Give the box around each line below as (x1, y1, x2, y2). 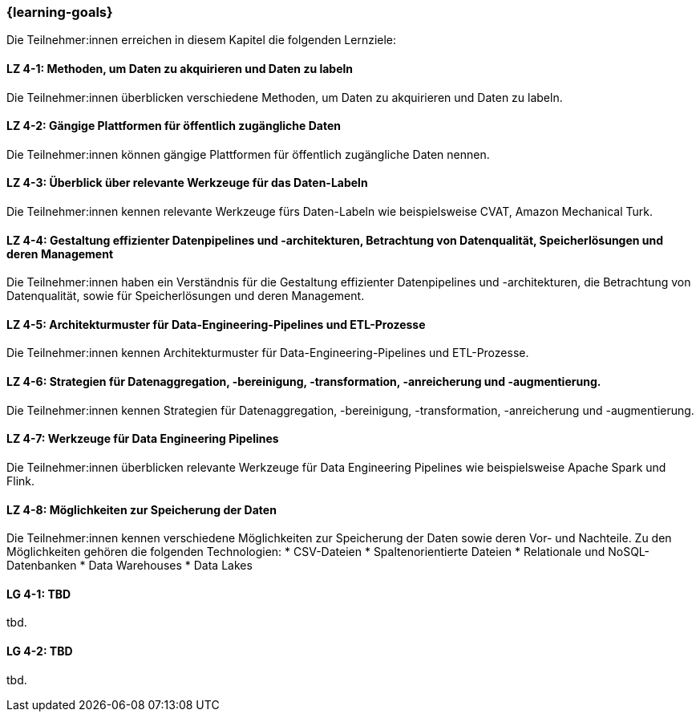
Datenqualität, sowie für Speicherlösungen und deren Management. (6, 289, 365, 303)
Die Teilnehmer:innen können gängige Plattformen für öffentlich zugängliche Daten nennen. (6, 147, 490, 161)
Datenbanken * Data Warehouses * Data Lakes (6, 558, 253, 573)
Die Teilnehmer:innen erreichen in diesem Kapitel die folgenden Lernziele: (6, 33, 397, 47)
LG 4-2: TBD (6, 643, 73, 658)
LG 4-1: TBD (6, 586, 71, 601)
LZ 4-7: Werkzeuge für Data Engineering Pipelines (6, 432, 279, 446)
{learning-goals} (6, 4, 113, 20)
